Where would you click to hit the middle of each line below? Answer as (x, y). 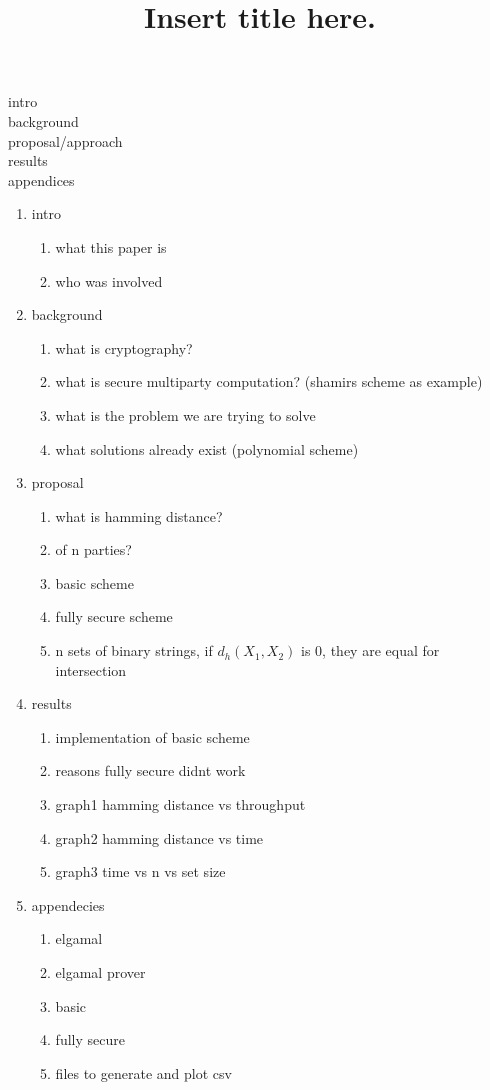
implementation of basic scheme (152, 736)
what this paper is (111, 246)
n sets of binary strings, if (134, 650)
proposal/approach (65, 140)
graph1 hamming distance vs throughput (180, 804)
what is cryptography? (124, 347)
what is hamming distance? (139, 515)
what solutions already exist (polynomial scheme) (207, 448)
